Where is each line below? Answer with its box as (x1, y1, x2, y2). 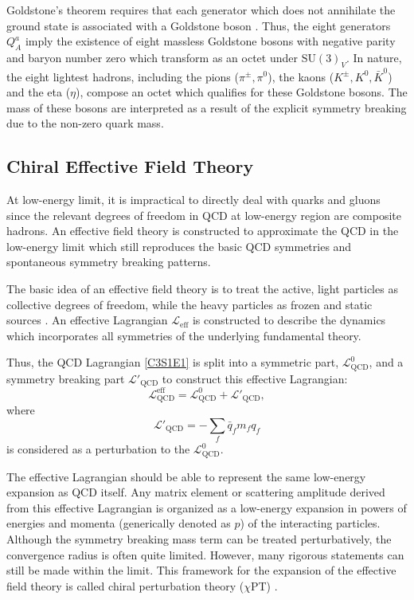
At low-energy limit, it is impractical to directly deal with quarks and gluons (6, 191, 381, 208)
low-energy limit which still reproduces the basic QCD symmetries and (6, 237, 352, 254)
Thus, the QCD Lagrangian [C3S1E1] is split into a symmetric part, (6, 354, 339, 371)
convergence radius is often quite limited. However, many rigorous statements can (6, 546, 404, 563)
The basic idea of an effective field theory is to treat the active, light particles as (6, 280, 398, 297)
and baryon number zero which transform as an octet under (6, 49, 298, 65)
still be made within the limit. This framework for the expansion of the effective (6, 562, 396, 578)
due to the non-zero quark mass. (6, 115, 164, 131)
